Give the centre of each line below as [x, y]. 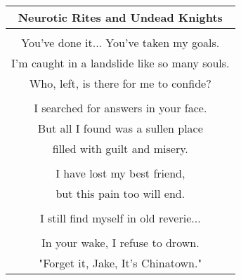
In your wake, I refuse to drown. [120, 242]
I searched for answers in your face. [120, 108]
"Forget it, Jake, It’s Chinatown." [120, 263]
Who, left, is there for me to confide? [120, 83]
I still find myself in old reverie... [120, 218]
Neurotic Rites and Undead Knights [120, 17]
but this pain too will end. [120, 193]
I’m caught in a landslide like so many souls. [120, 63]
